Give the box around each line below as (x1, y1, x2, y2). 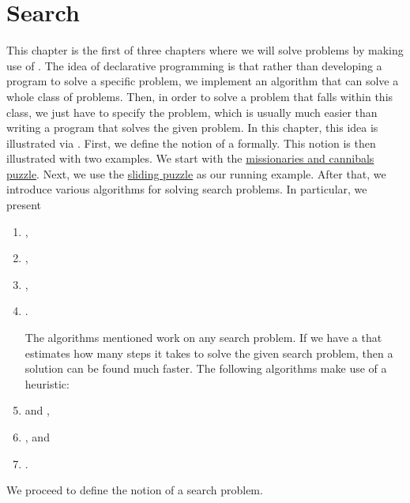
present (6, 197, 42, 213)
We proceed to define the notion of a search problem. (6, 482, 263, 498)
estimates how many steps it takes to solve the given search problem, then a (24, 344, 393, 361)
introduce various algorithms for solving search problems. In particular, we (6, 181, 367, 197)
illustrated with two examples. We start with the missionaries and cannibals (6, 150, 374, 167)
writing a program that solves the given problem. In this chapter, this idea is (6, 119, 378, 136)
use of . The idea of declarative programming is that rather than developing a (6, 57, 382, 73)
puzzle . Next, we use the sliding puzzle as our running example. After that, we (6, 165, 386, 182)
